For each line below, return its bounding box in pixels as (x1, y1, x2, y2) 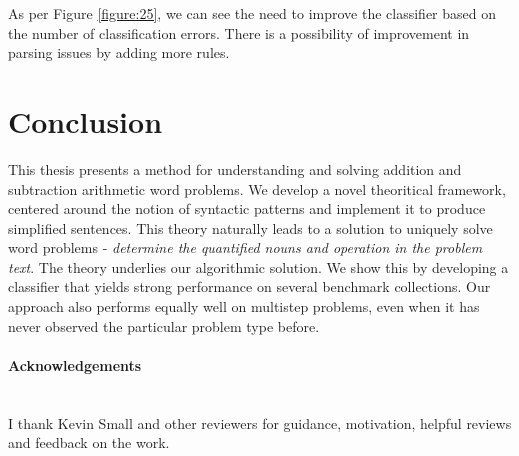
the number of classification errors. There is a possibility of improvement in (8, 22, 470, 43)
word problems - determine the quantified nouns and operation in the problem (8, 237, 483, 258)
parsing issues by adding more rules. (8, 42, 230, 63)
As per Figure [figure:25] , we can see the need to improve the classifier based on (8, 3, 497, 23)
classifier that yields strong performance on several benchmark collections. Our (8, 276, 491, 297)
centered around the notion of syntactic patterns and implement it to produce (8, 198, 486, 219)
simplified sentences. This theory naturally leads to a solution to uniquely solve (8, 217, 493, 238)
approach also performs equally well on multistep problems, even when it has (8, 296, 480, 317)
